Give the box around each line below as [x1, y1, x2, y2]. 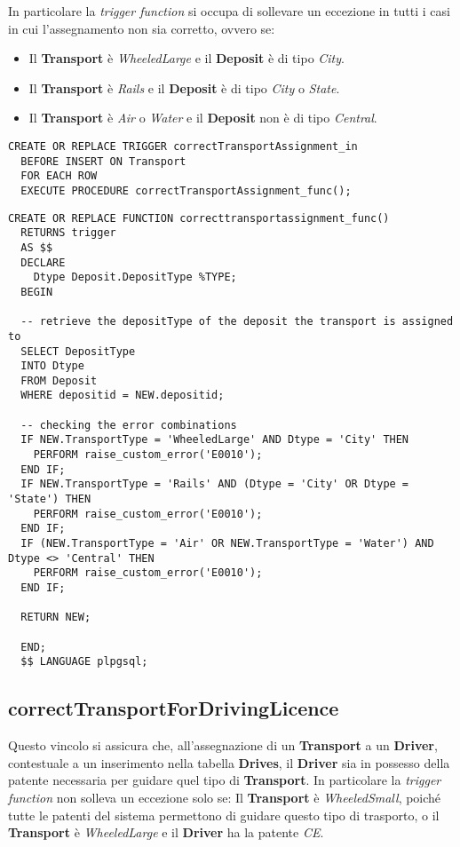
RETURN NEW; [20, 611, 91, 624]
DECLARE [20, 256, 66, 269]
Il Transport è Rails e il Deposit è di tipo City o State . [28, 78, 340, 97]
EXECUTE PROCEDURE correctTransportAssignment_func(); [20, 184, 352, 197]
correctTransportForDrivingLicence [8, 694, 339, 722]
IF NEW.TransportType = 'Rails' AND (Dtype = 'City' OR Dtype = [20, 478, 409, 491]
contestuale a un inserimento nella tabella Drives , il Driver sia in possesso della [8, 753, 450, 772]
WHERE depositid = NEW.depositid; [20, 389, 225, 402]
